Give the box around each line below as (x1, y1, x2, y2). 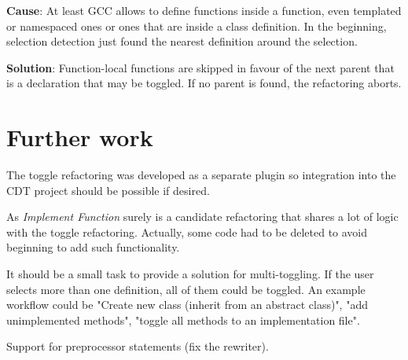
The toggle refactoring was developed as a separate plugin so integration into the (6, 167, 396, 183)
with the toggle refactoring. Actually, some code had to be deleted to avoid (6, 223, 368, 240)
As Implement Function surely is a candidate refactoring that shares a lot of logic (6, 208, 399, 225)
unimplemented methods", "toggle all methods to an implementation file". (6, 311, 360, 328)
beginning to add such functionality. (6, 239, 180, 255)
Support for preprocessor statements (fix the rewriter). (6, 338, 269, 354)
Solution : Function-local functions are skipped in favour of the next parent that (6, 59, 395, 75)
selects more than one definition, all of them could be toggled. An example (6, 281, 366, 297)
